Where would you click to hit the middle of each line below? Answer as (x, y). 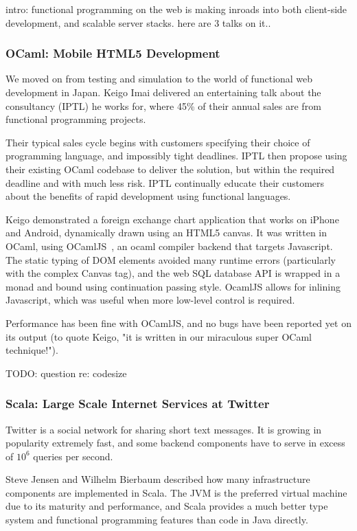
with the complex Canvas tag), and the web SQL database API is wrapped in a (173, 273)
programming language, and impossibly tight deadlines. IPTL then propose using (176, 156)
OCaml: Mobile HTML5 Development (113, 53)
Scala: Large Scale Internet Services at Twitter (138, 404)
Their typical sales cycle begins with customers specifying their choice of (158, 142)
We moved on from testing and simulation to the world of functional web (159, 79)
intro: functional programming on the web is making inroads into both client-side (176, 9)
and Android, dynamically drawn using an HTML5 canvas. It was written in (166, 233)
